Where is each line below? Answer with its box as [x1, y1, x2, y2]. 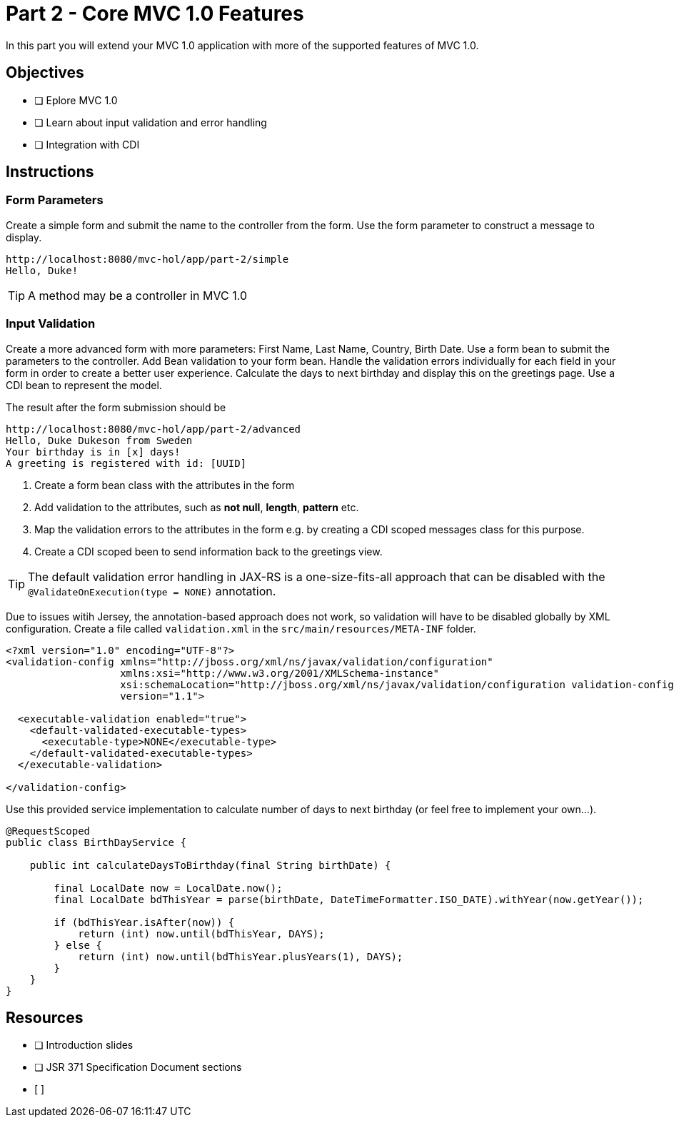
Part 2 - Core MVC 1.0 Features [6, 1, 304, 26]
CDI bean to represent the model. [6, 378, 162, 391]
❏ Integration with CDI [34, 138, 140, 151]
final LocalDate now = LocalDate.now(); [54, 882, 283, 894]
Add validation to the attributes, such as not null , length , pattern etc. [34, 500, 359, 513]
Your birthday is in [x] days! [6, 445, 181, 458]
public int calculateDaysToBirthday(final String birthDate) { [29, 859, 391, 871]
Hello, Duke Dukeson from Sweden [6, 434, 193, 446]
